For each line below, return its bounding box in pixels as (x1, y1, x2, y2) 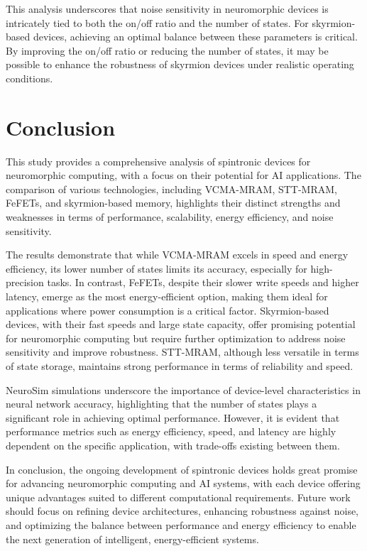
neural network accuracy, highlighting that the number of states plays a (6, 396, 317, 411)
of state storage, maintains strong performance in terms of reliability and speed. (6, 359, 354, 373)
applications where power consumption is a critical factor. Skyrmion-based (6, 302, 329, 317)
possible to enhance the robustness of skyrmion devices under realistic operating (6, 57, 354, 72)
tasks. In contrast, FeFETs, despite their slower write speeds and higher (47, 275, 359, 290)
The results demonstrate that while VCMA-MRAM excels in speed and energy (6, 247, 349, 262)
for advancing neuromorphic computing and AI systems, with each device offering (6, 476, 361, 491)
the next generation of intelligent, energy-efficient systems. (6, 531, 259, 546)
